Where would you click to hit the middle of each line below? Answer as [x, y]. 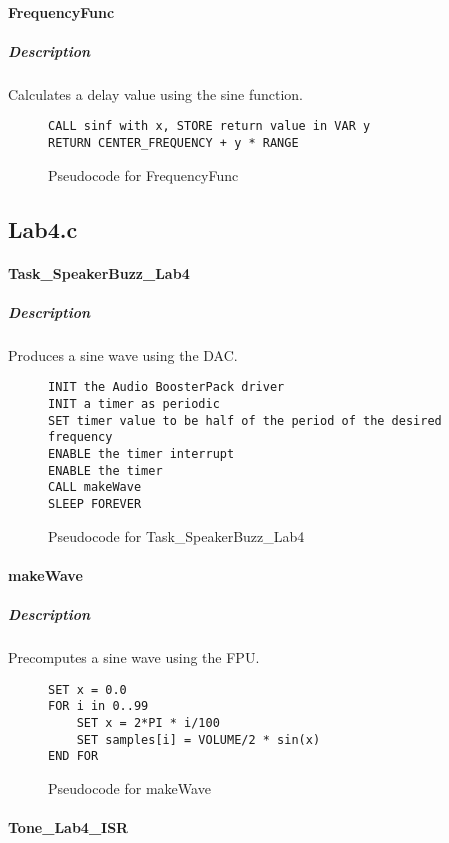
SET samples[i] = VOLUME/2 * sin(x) [198, 739]
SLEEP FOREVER [95, 503]
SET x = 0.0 [87, 689]
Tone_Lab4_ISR [68, 827]
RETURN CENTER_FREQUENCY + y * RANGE [173, 143]
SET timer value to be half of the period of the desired [245, 420]
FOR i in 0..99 [98, 706]
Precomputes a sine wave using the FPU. [134, 656]
